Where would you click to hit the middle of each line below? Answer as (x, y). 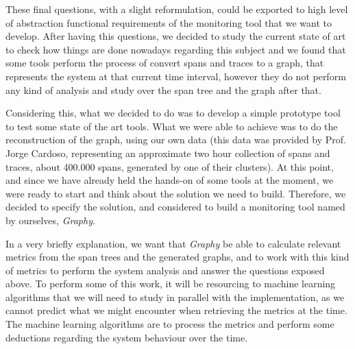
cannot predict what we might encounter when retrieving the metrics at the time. (176, 310)
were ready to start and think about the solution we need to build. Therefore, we (176, 193)
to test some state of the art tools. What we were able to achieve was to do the (172, 126)
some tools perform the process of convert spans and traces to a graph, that (165, 63)
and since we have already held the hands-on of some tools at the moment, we (170, 180)
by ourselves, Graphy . (50, 220)
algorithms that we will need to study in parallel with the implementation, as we (175, 297)
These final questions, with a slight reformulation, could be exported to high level (177, 9)
